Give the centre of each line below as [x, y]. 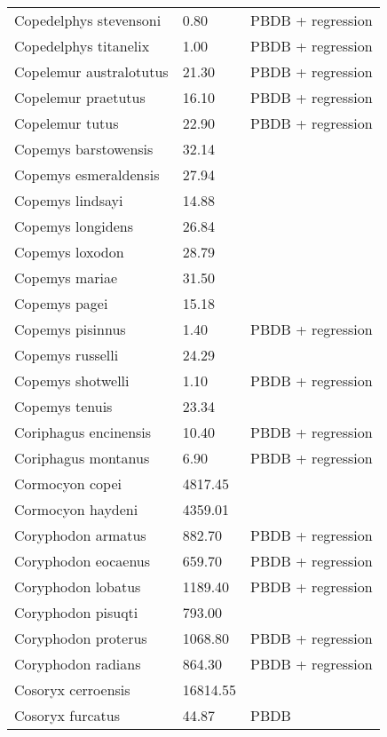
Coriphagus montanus [82, 458]
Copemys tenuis [63, 406]
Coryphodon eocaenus [83, 561]
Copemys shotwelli [72, 380]
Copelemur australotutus [91, 71]
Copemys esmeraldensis [87, 174]
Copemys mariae [66, 277]
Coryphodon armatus [80, 535]
